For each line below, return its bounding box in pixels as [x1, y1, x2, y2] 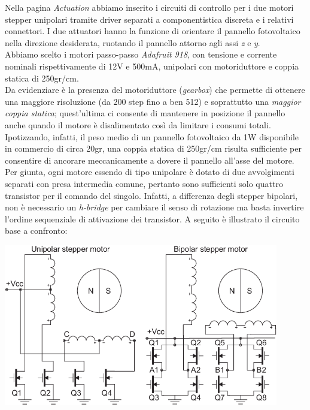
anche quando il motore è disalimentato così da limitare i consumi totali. [5, 118, 271, 131]
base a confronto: [5, 224, 68, 237]
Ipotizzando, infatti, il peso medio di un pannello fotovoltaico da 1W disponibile [5, 130, 299, 143]
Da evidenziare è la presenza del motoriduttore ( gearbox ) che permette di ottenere [5, 83, 305, 96]
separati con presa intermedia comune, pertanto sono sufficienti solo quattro [5, 177, 283, 189]
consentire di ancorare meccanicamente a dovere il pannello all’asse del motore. [5, 153, 294, 166]
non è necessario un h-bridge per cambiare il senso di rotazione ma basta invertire [5, 201, 304, 213]
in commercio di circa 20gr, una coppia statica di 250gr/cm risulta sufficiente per [5, 142, 302, 155]
